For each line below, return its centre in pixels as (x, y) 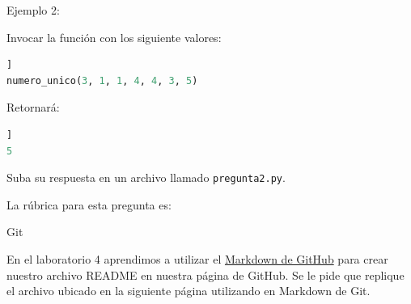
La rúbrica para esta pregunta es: (89, 204)
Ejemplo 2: (33, 10)
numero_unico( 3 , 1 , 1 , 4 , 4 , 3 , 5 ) (102, 80)
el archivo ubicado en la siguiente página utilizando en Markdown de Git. (189, 291)
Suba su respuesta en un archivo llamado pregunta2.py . (146, 177)
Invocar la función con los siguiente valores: (114, 37)
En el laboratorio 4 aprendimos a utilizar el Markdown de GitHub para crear (197, 259)
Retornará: (33, 107)
